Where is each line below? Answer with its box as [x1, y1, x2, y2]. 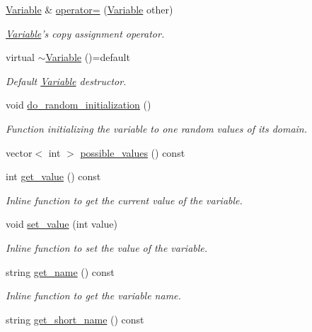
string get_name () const [6, 264, 115, 279]
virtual [6, 50, 35, 65]
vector [6, 145, 33, 160]
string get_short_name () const [6, 311, 144, 326]
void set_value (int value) [6, 216, 117, 231]
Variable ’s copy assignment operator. [6, 26, 165, 40]
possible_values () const [80, 145, 185, 160]
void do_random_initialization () [6, 97, 151, 112]
